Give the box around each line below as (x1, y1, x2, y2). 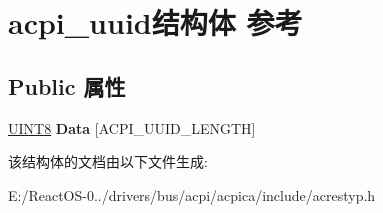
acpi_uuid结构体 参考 (8, 2, 303, 43)
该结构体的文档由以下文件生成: (8, 151, 208, 172)
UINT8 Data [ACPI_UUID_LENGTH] (8, 117, 256, 138)
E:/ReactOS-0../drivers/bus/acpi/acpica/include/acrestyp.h (8, 184, 376, 205)
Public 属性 (8, 70, 126, 101)
